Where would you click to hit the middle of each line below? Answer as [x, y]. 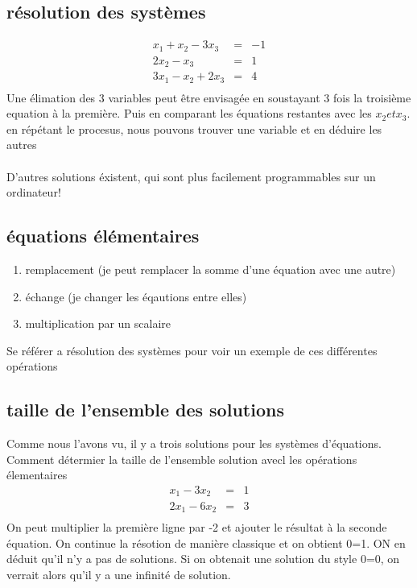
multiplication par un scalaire [98, 323]
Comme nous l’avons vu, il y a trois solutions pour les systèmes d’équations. [194, 443]
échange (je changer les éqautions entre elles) [136, 296]
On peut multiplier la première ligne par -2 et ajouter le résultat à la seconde [197, 527]
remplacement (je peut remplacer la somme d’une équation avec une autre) [211, 269]
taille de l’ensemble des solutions [145, 410]
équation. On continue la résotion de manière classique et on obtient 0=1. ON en [206, 542]
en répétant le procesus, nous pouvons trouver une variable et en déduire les [194, 128]
